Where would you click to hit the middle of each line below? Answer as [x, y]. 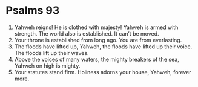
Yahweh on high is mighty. [47, 66]
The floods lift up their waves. [51, 53]
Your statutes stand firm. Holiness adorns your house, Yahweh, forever [103, 72]
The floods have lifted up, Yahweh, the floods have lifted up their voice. [103, 47]
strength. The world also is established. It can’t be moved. [87, 33]
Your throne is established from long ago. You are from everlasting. [98, 40]
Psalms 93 [33, 11]
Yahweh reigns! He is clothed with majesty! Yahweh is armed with [96, 27]
